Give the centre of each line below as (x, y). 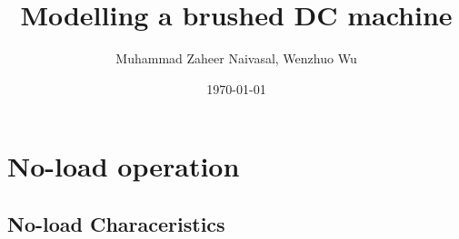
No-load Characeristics (116, 223)
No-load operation (124, 166)
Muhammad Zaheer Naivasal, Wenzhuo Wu (236, 58)
